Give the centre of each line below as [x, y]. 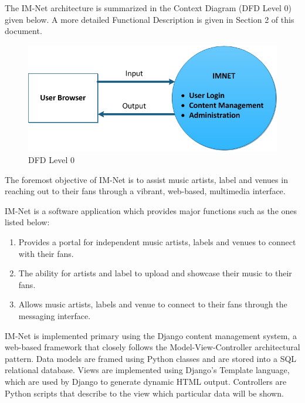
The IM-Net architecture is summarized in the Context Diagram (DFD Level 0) [148, 8]
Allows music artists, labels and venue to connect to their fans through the [153, 304]
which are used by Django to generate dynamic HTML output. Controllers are [146, 381]
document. [23, 31]
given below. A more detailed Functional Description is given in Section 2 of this [150, 19]
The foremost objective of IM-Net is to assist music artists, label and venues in [146, 179]
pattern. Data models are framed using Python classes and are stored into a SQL [151, 358]
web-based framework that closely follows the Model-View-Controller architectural [152, 347]
